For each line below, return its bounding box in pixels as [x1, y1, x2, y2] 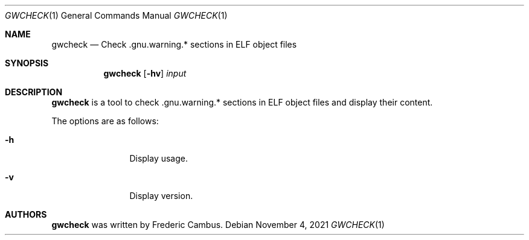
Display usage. [129, 153, 188, 163]
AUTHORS [5, 209, 47, 219]
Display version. [129, 191, 193, 201]
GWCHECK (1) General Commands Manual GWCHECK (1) [5, 10, 228, 21]
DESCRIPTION [5, 87, 63, 97]
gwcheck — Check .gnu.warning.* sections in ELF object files [51, 39, 297, 49]
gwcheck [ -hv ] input [103, 68, 187, 78]
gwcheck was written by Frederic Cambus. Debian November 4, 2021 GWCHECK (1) [51, 219, 385, 230]
